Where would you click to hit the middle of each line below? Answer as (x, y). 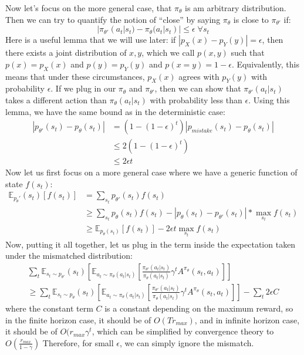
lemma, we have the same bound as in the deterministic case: (115, 111)
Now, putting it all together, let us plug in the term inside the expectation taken (151, 244)
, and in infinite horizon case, (247, 319)
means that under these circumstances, (75, 76)
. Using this (269, 99)
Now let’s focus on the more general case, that (89, 8)
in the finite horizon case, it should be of (78, 319)
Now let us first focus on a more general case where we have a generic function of (151, 172)
